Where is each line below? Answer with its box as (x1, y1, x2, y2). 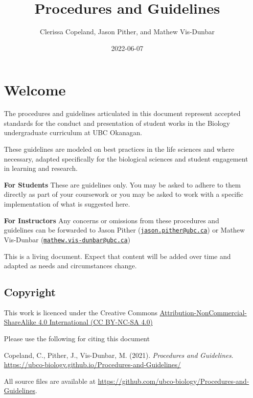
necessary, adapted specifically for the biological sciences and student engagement (4, 153, 248, 164)
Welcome (4, 80, 66, 100)
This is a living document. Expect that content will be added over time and (4, 251, 231, 261)
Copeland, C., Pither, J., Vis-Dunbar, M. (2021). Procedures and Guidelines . (4, 350, 233, 360)
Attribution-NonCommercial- (160, 307, 247, 317)
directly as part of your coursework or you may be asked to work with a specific (4, 189, 243, 199)
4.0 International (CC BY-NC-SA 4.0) (38, 317, 153, 327)
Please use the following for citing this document (4, 333, 150, 344)
